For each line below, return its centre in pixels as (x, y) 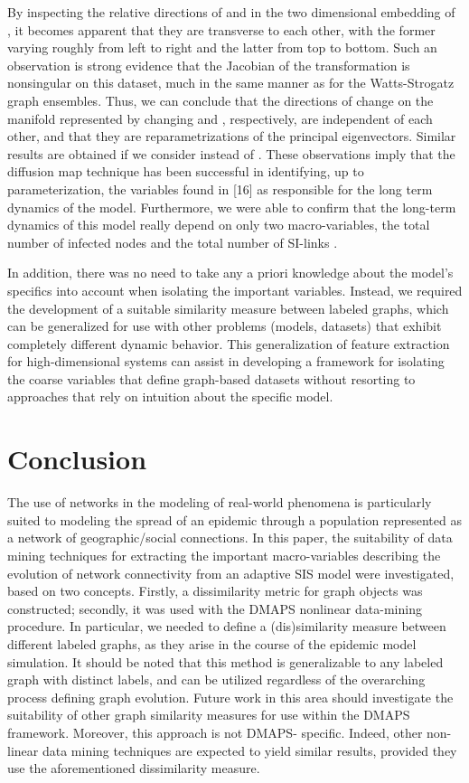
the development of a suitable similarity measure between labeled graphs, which (228, 308)
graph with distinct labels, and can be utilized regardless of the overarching (216, 679)
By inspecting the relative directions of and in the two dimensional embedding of (231, 12)
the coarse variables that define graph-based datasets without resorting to (211, 378)
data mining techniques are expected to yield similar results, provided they (249, 750)
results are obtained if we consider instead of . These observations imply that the (231, 153)
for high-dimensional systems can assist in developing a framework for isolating (226, 361)
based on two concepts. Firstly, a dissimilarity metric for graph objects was (215, 591)
